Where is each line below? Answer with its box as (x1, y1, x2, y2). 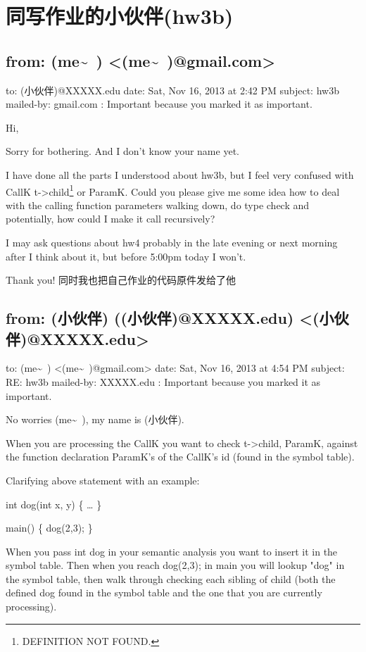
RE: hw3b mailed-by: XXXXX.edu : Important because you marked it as (6, 374, 321, 389)
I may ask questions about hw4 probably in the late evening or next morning (6, 234, 338, 249)
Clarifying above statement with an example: (6, 472, 200, 487)
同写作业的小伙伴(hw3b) (6, 1, 234, 30)
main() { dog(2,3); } (6, 520, 93, 535)
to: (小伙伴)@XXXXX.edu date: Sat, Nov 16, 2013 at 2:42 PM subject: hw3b (6, 82, 339, 97)
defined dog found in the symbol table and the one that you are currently (6, 585, 322, 600)
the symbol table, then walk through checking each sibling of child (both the (6, 571, 336, 586)
